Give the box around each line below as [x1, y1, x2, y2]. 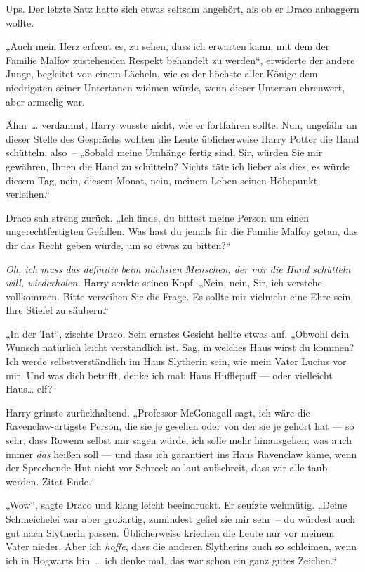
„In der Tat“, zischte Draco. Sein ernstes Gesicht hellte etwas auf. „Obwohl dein [6, 326, 350, 341]
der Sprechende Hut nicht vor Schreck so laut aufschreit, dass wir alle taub [6, 460, 328, 475]
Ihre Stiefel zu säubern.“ [6, 303, 109, 317]
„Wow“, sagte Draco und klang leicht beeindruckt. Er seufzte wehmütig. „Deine [6, 497, 347, 512]
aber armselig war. [6, 94, 85, 108]
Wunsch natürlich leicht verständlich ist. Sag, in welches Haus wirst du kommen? [6, 340, 354, 355]
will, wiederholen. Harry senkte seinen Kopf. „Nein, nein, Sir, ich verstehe [6, 275, 322, 290]
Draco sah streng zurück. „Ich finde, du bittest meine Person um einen [6, 210, 310, 224]
